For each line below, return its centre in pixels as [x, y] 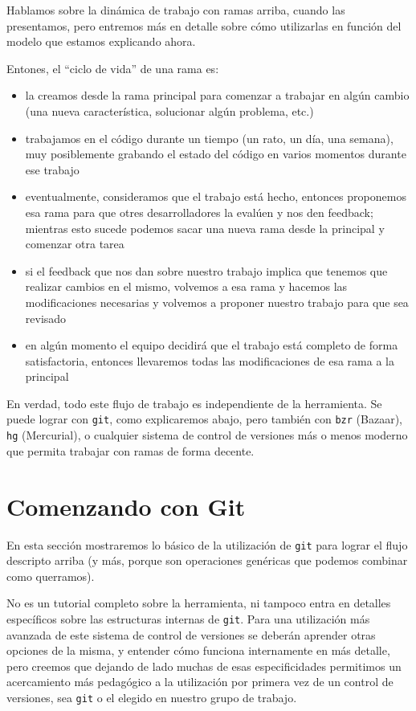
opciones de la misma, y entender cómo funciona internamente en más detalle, [198, 650]
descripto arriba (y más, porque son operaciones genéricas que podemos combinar [207, 560]
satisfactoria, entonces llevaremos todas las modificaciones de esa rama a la [210, 360]
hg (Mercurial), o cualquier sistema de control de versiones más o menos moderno [207, 435]
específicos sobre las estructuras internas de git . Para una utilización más [188, 618]
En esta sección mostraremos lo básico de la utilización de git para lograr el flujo [207, 544]
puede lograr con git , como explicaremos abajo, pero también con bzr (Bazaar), [204, 419]
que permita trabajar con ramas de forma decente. [131, 450]
